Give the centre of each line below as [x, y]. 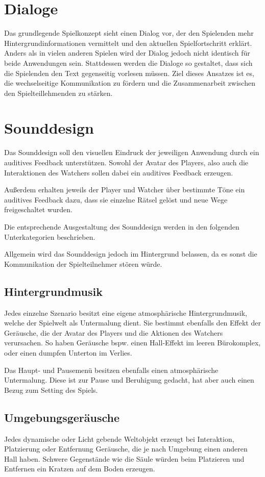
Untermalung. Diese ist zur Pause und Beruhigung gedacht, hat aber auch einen [129, 380]
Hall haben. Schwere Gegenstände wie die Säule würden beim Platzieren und [124, 458]
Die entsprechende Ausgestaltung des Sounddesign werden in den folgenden [122, 226]
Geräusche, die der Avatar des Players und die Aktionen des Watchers [114, 332]
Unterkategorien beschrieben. [50, 236]
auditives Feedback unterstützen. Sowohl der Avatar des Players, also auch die [126, 162]
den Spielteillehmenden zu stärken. [58, 93]
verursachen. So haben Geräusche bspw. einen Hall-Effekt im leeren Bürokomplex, [132, 343]
